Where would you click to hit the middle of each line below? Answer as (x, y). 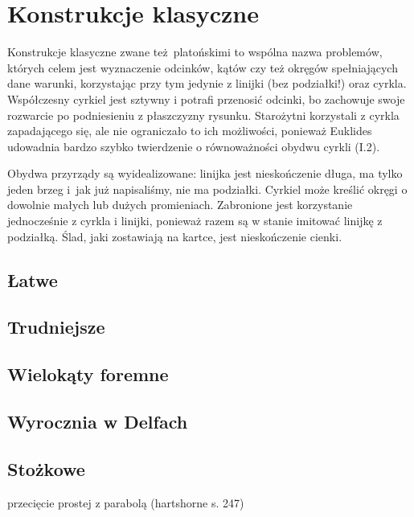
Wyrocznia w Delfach (98, 421)
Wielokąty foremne (88, 374)
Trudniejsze (56, 327)
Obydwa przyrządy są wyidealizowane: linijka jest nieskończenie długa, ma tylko (205, 173)
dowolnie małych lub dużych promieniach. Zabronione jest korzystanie (180, 205)
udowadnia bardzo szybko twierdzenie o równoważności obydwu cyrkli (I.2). (194, 146)
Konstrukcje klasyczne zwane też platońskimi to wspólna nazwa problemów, (195, 52)
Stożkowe (46, 468)
